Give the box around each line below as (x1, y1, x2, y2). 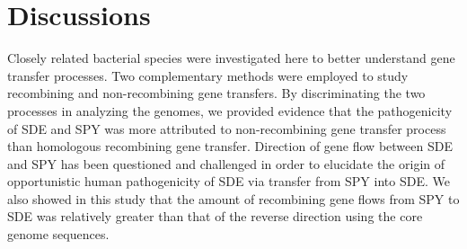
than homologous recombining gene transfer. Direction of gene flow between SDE (7, 137, 453, 156)
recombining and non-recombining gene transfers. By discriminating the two (7, 84, 426, 102)
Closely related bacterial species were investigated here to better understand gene (7, 49, 455, 67)
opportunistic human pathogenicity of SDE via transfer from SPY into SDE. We (7, 172, 450, 191)
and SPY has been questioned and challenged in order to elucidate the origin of (7, 154, 445, 173)
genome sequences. (7, 225, 110, 244)
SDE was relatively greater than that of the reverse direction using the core (7, 207, 423, 226)
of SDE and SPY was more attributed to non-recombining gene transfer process (7, 119, 446, 138)
